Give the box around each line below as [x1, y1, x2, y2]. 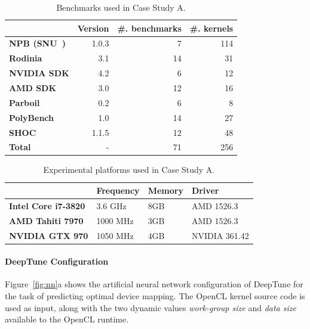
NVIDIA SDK [9, 67, 69, 79]
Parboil [9, 96, 40, 108]
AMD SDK [9, 81, 57, 94]
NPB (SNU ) [9, 37, 66, 49]
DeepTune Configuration [5, 255, 109, 268]
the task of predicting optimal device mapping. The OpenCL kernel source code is [5, 290, 305, 302]
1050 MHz [96, 229, 134, 241]
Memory [148, 184, 183, 197]
